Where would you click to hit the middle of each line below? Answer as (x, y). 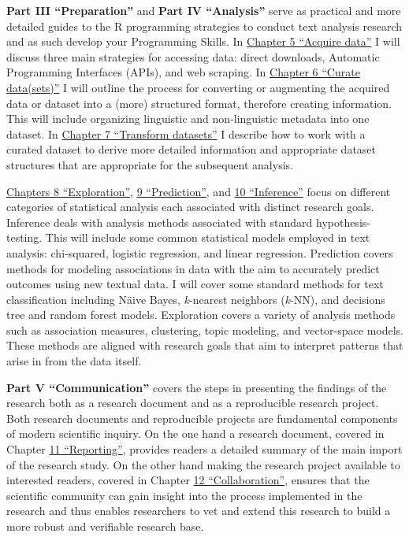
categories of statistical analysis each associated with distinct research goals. (190, 207)
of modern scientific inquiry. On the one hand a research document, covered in (195, 433)
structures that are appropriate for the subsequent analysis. (150, 164)
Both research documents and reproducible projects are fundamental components (202, 418)
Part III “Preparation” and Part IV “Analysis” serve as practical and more (204, 10)
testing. (24, 237)
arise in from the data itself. (74, 361)
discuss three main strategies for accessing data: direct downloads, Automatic (193, 56)
